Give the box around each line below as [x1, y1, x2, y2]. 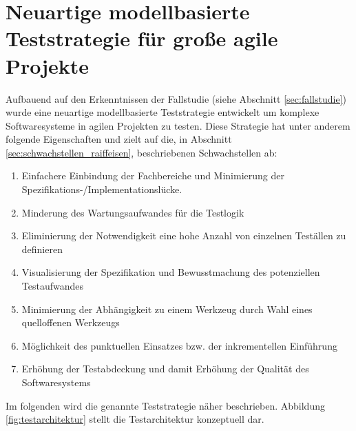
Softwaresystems [21, 375, 91, 389]
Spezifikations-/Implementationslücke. [21, 182, 182, 197]
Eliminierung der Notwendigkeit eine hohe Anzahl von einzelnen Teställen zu [21, 228, 346, 243]
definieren [21, 241, 63, 256]
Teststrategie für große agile [6, 24, 278, 52]
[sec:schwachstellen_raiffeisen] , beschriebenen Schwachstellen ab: [6, 145, 278, 159]
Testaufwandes [21, 279, 84, 293]
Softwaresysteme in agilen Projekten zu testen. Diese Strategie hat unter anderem [6, 118, 350, 132]
